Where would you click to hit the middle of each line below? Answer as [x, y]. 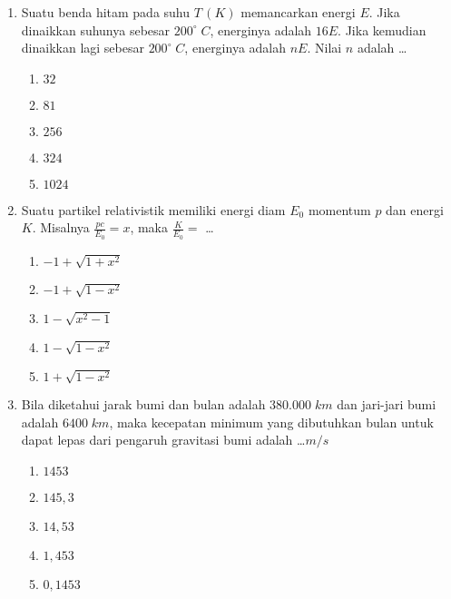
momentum [339, 209]
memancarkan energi [298, 12]
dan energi [415, 209]
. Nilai [324, 48]
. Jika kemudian [382, 29]
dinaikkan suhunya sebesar [96, 29]
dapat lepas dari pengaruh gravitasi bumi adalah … [163, 440]
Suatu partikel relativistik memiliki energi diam [153, 209]
